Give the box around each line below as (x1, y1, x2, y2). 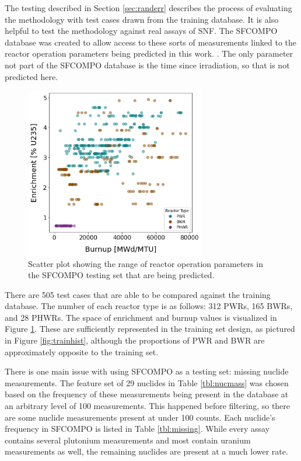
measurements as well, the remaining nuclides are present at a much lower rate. (5, 445, 288, 457)
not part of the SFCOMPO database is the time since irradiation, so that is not (5, 58, 290, 71)
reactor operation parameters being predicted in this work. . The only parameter (5, 47, 293, 60)
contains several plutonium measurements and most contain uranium (5, 434, 251, 446)
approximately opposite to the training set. (5, 345, 159, 358)
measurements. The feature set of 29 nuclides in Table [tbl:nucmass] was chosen (5, 376, 289, 389)
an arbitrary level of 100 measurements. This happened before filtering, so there (5, 400, 290, 412)
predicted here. (5, 70, 58, 82)
